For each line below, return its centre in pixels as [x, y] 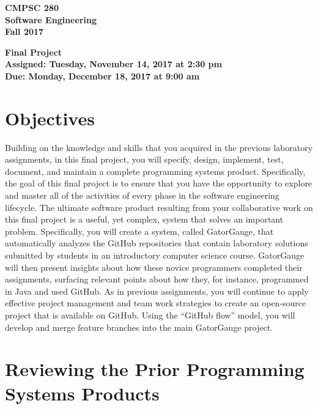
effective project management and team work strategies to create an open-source [156, 303]
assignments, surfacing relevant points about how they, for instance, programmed [157, 279]
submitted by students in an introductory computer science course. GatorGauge [155, 255]
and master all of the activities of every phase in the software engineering [142, 195]
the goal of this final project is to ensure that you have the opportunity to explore [159, 183]
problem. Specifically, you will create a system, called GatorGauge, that [139, 231]
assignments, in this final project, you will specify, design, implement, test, [144, 159]
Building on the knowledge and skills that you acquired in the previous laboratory [159, 147]
